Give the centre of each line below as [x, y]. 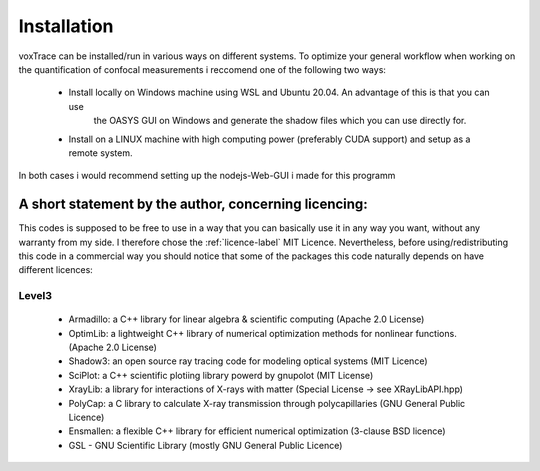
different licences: [56, 270]
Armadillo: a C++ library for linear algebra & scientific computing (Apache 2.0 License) [246, 319]
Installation [66, 26]
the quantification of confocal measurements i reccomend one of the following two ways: [202, 69]
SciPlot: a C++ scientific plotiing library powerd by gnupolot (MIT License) [221, 375]
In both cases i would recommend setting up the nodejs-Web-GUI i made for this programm [207, 176]
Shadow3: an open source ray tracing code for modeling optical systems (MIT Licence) [248, 361]
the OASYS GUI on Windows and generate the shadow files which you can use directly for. [280, 121]
